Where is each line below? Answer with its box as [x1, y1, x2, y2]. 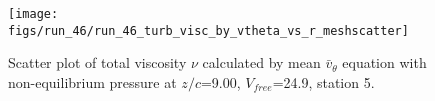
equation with [342, 52, 427, 73]
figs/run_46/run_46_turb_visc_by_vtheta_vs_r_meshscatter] [8, 23, 409, 38]
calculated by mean [202, 52, 321, 73]
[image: [8, 7, 59, 21]
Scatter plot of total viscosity [8, 52, 187, 73]
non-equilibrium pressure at [8, 71, 177, 92]
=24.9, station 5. [272, 71, 375, 92]
